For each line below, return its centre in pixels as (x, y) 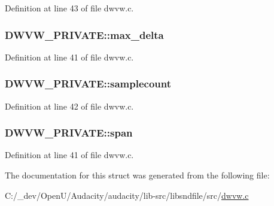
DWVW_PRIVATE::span (69, 133)
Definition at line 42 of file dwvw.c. (69, 106)
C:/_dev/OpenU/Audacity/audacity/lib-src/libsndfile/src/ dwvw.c (127, 195)
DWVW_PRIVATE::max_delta (84, 34)
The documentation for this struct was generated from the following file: (137, 175)
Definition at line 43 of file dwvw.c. (69, 8)
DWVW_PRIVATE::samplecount (88, 84)
